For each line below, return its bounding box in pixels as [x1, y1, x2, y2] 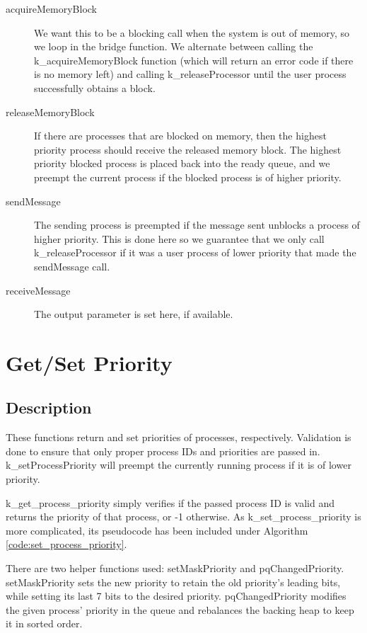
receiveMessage [6, 283, 71, 297]
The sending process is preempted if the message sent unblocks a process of [34, 217, 360, 232]
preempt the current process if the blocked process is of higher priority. [34, 169, 342, 184]
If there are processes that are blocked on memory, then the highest [34, 128, 327, 143]
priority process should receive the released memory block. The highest [34, 142, 342, 156]
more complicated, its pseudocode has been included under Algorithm [6, 523, 308, 537]
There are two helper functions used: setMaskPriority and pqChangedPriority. [6, 561, 344, 576]
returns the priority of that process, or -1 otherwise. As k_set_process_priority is [6, 509, 361, 524]
